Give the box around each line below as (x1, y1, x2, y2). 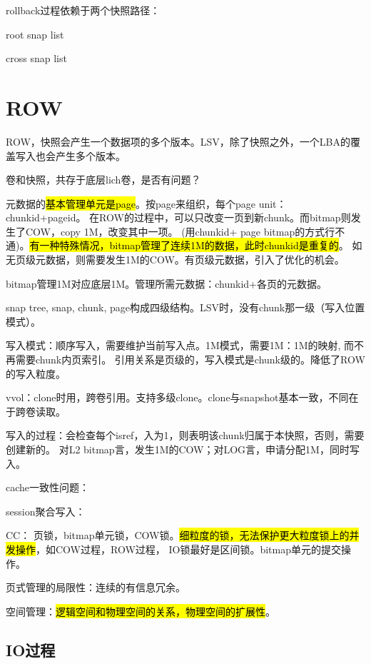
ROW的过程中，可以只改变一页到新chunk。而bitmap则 (99, 210, 351, 225)
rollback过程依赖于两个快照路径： (6, 3, 161, 17)
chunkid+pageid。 (6, 210, 86, 225)
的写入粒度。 (6, 366, 66, 381)
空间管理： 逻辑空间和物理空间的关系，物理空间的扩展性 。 (6, 603, 275, 618)
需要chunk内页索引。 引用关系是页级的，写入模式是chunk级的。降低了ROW (15, 352, 365, 367)
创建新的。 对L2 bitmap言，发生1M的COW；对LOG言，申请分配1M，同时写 (6, 442, 360, 456)
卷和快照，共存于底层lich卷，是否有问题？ (6, 172, 201, 187)
